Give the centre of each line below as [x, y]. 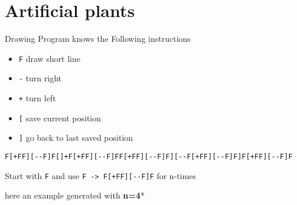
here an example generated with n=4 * [75, 195]
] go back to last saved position [76, 138]
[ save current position [60, 118]
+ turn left [37, 98]
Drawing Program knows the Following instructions [98, 39]
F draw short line [49, 58]
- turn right [40, 78]
